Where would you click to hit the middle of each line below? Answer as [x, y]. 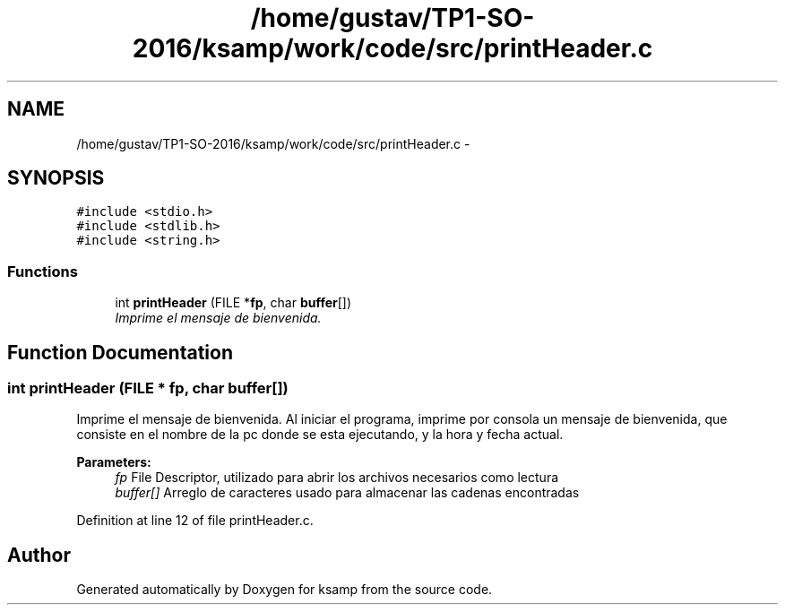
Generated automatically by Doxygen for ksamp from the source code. [285, 590]
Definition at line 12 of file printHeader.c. [195, 521]
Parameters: [114, 462]
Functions [43, 271]
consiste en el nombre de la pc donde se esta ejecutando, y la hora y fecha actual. [320, 435]
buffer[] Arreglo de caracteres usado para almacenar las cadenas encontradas [347, 493]
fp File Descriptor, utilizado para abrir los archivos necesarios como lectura [337, 478]
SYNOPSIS [56, 178]
